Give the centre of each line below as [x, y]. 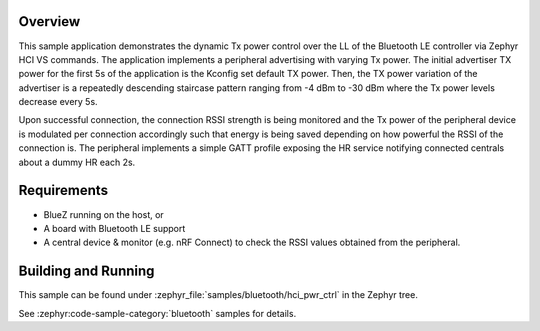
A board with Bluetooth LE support [114, 228]
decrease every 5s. [58, 102]
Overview [49, 21]
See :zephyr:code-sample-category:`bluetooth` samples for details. [157, 313]
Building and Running [86, 271]
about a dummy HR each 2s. [77, 162]
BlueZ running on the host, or [103, 214]
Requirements [63, 190]
